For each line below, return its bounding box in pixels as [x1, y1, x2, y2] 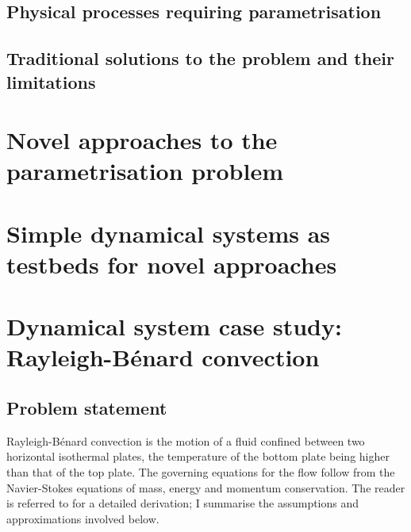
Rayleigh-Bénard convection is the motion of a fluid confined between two [6, 432, 365, 449]
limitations [6, 69, 96, 94]
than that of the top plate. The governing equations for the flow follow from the [6, 464, 395, 480]
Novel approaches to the [6, 124, 278, 156]
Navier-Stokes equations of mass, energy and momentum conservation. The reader [6, 479, 405, 496]
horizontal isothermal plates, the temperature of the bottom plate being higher [6, 448, 390, 465]
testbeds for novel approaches [6, 247, 337, 280]
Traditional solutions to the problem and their [6, 46, 394, 71]
